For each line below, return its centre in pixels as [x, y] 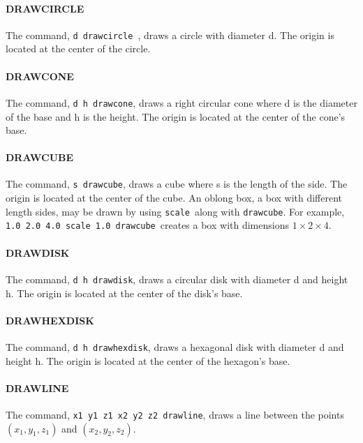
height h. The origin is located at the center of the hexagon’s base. [148, 360]
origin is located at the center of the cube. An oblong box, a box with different [174, 198]
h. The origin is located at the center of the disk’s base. [124, 293]
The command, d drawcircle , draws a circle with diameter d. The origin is [170, 35]
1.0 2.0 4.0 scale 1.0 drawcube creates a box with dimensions [147, 225]
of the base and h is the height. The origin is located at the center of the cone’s [176, 116]
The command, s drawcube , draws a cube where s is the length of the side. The [177, 184]
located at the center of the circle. [78, 48]
